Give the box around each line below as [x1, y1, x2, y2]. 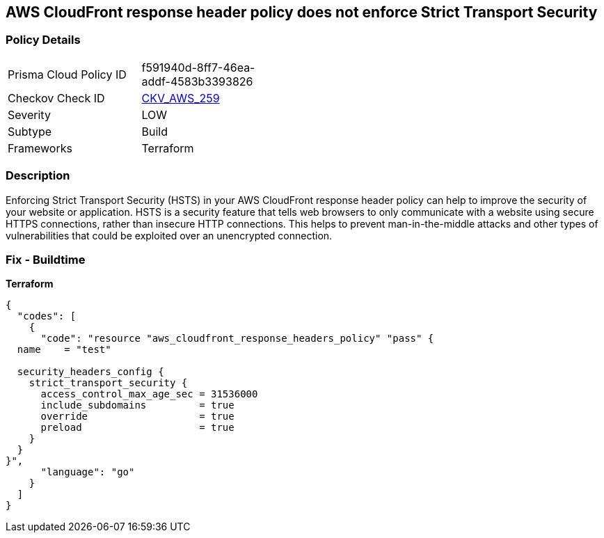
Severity [8, 107, 51, 122]
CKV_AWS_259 [141, 90, 220, 105]
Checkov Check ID [8, 90, 105, 105]
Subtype [8, 124, 52, 139]
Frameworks [8, 141, 72, 155]
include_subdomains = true [40, 399, 235, 411]
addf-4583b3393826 [141, 74, 253, 88]
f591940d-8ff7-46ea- [141, 60, 255, 74]
